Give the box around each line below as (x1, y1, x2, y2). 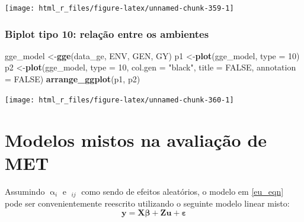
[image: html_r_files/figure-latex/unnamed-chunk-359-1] (5, 4, 234, 12)
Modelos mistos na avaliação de (5, 127, 267, 152)
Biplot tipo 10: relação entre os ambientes (5, 26, 209, 41)
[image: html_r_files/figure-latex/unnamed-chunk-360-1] (5, 95, 234, 104)
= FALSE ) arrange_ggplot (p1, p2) (5, 73, 140, 85)
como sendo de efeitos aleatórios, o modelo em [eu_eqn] (81, 185, 284, 197)
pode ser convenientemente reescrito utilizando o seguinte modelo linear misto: (5, 197, 290, 210)
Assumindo (5, 185, 45, 197)
